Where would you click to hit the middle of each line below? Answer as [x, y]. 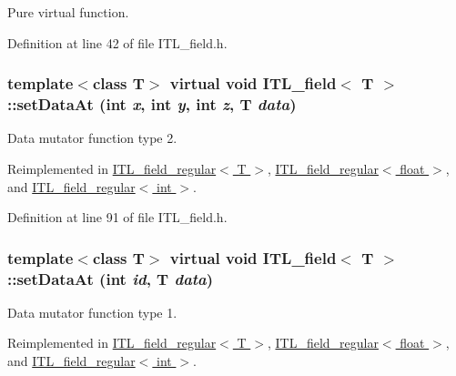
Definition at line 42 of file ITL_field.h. [117, 42]
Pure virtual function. [68, 12]
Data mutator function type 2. [92, 138]
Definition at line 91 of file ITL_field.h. [117, 217]
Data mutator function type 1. [92, 312]
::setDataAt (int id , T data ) [111, 278]
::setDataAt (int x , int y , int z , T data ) [152, 104]
